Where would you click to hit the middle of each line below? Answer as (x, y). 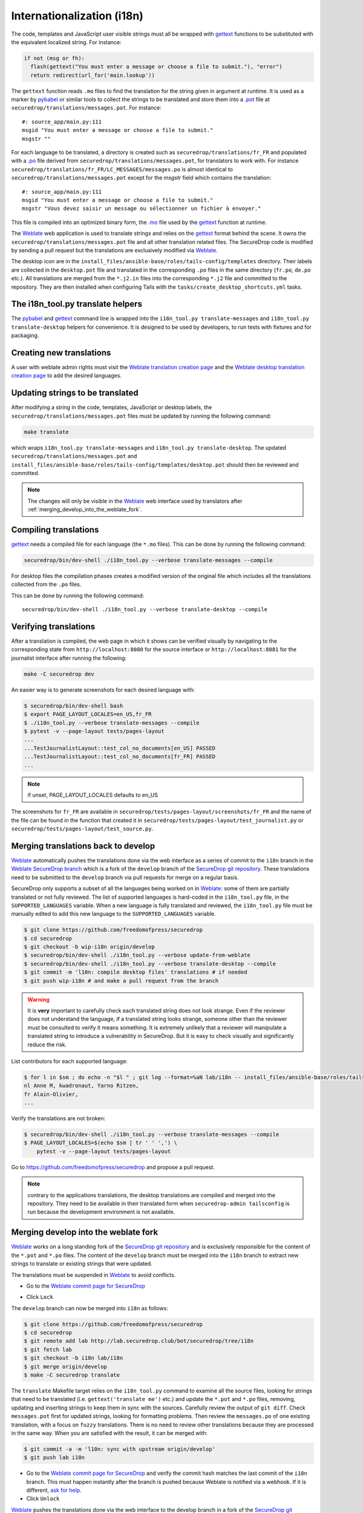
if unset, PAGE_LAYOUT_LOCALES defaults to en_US (93, 795)
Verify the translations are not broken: (58, 1118)
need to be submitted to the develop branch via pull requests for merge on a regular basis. (125, 877)
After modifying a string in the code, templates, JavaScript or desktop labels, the (112, 407)
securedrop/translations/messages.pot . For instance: (86, 108)
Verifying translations (53, 626)
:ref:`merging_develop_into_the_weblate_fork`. (85, 510)
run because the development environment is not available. (101, 1212)
